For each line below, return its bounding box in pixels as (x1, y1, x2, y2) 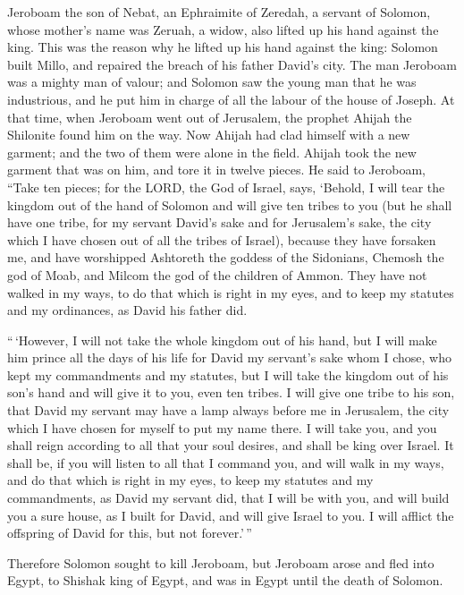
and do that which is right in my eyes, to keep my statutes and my (7, 471, 374, 489)
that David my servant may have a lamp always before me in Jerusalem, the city (7, 401, 450, 420)
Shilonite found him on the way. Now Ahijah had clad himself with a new (7, 125, 410, 144)
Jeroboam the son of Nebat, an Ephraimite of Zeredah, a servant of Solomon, (7, 3, 431, 21)
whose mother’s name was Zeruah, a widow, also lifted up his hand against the (7, 20, 439, 38)
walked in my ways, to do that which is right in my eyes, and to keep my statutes (7, 283, 454, 302)
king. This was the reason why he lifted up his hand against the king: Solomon (7, 38, 438, 56)
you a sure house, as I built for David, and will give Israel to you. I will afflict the (7, 506, 454, 524)
